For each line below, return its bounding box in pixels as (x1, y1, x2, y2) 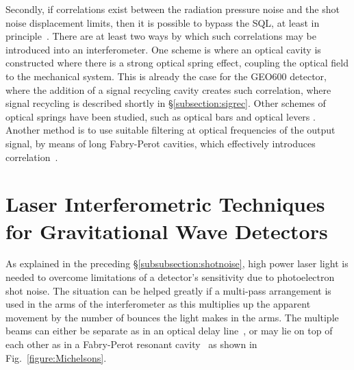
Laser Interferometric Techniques (5, 190, 325, 218)
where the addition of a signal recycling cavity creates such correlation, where (5, 82, 331, 97)
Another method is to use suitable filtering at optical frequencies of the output (5, 123, 336, 137)
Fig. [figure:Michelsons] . (5, 350, 107, 365)
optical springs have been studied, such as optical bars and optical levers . (5, 109, 316, 123)
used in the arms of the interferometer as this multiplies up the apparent (5, 297, 311, 311)
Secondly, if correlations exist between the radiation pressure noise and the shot (5, 2, 340, 16)
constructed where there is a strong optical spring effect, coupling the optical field (5, 56, 349, 70)
